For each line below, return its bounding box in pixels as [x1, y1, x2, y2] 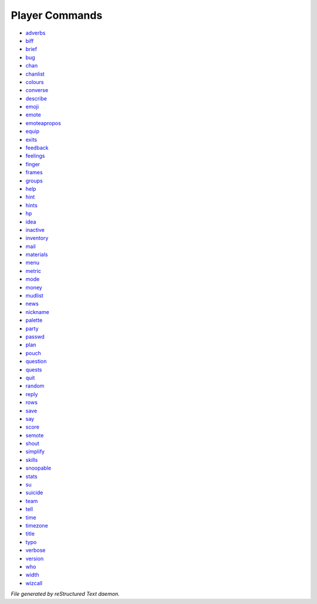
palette [25, 317, 43, 324]
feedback [25, 144, 49, 151]
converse [25, 87, 49, 94]
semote [25, 431, 44, 438]
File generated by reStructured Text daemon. [11, 590, 120, 598]
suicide [25, 489, 43, 496]
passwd [25, 333, 45, 340]
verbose [25, 546, 46, 554]
